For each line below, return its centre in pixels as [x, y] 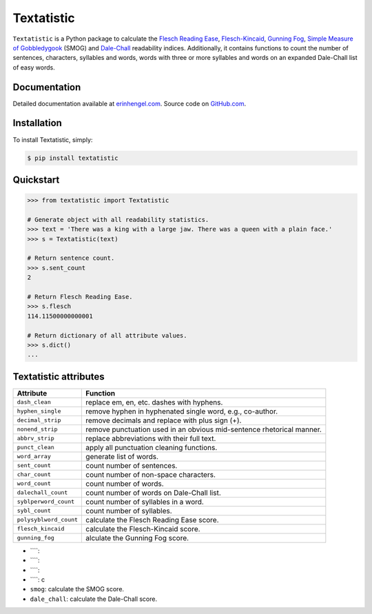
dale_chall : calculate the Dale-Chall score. [94, 599]
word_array [34, 457]
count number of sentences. [132, 465]
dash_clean [34, 402]
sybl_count [34, 511]
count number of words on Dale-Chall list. [154, 493]
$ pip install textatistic [73, 158]
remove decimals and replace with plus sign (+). [164, 420]
